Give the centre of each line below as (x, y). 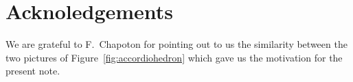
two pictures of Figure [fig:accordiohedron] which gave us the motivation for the (174, 57)
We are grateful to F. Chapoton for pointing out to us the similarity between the (176, 44)
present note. (33, 71)
